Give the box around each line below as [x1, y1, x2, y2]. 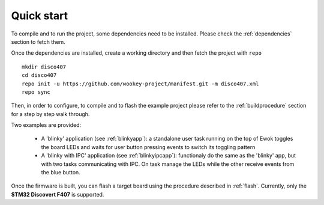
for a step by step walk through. [11, 110, 90, 117]
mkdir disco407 [22, 63, 67, 70]
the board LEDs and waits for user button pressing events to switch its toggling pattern [41, 143, 256, 150]
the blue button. [41, 169, 80, 176]
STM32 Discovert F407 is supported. [11, 191, 104, 198]
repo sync [22, 88, 50, 96]
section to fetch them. [11, 38, 65, 45]
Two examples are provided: [11, 121, 82, 129]
